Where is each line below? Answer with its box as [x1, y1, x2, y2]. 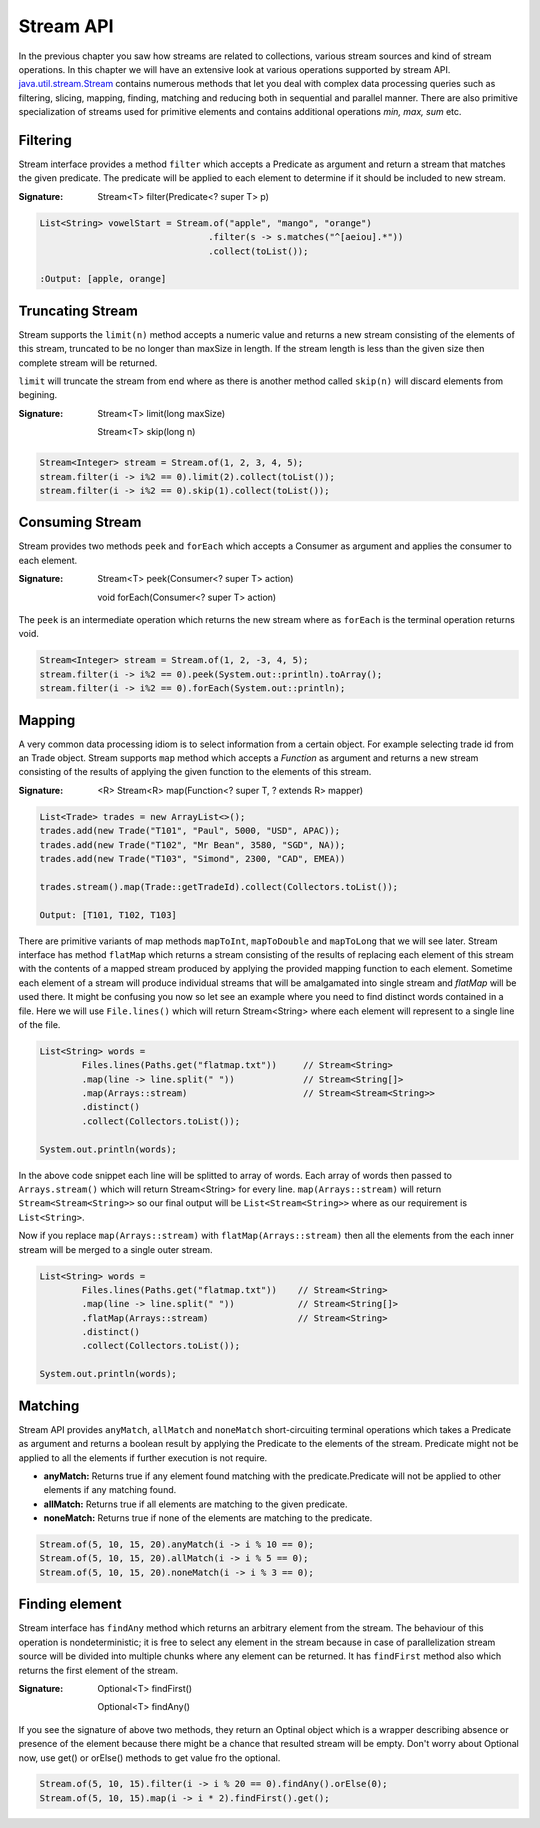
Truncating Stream [18, 302, 139, 319]
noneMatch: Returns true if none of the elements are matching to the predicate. [43, 1512, 373, 1524]
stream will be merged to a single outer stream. [18, 1243, 213, 1255]
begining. [18, 389, 58, 401]
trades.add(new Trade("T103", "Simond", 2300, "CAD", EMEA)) [39, 853, 346, 864]
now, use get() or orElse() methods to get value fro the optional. [18, 1751, 281, 1764]
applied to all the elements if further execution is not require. [18, 1451, 268, 1464]
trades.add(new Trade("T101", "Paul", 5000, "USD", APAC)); [39, 825, 341, 837]
